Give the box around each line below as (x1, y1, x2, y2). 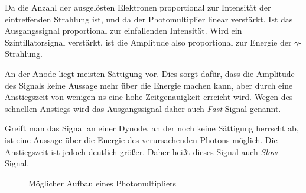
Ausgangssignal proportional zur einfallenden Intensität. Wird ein (5, 24, 242, 37)
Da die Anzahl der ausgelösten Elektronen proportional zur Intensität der (5, 1, 271, 13)
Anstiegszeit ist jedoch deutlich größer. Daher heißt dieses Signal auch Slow (5, 145, 278, 157)
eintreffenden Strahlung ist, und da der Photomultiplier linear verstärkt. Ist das (5, 12, 293, 25)
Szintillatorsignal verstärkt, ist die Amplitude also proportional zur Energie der (5, 36, 292, 48)
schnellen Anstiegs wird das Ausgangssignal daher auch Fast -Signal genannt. (5, 102, 281, 114)
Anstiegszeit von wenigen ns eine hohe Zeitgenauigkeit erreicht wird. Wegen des (5, 91, 293, 103)
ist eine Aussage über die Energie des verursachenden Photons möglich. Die (5, 133, 278, 146)
